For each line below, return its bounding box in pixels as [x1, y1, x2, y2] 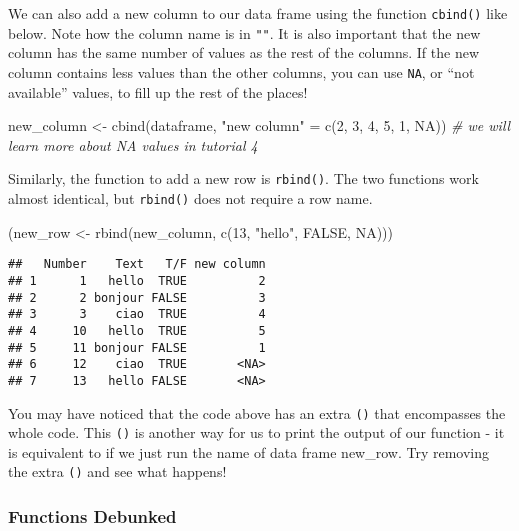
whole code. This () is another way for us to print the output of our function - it [8, 422, 505, 443]
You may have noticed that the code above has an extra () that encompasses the [8, 402, 506, 423]
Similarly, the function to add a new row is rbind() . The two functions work [8, 168, 479, 189]
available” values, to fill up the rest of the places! [8, 81, 308, 102]
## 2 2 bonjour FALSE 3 [8, 290, 266, 305]
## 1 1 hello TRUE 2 [8, 273, 266, 288]
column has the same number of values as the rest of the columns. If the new [8, 42, 480, 63]
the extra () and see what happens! [8, 461, 227, 482]
